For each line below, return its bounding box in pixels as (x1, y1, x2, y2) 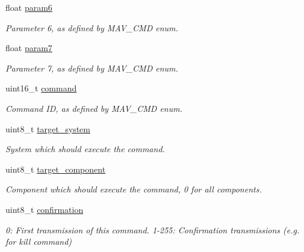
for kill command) (5, 235, 72, 248)
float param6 (5, 1, 52, 13)
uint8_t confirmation (5, 203, 84, 215)
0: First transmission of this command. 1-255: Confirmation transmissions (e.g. (5, 223, 300, 236)
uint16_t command (5, 82, 77, 94)
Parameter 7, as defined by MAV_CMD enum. (5, 61, 178, 74)
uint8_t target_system (5, 122, 90, 135)
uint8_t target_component (5, 162, 106, 175)
